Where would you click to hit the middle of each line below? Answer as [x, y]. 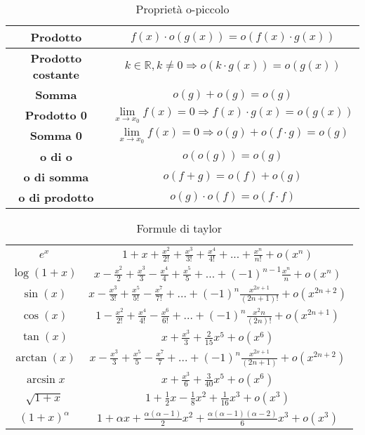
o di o [56, 156]
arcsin [41, 380]
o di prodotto [56, 197]
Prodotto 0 [56, 115]
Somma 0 [56, 136]
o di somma [56, 176]
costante [56, 74]
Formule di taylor [179, 228]
